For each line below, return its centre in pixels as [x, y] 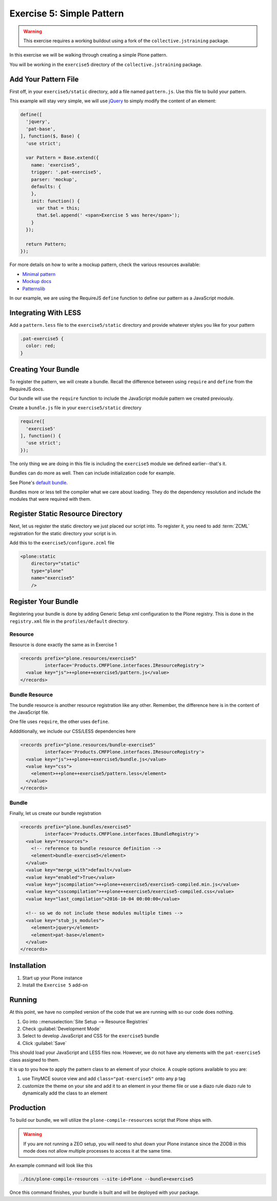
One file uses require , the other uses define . [60, 722]
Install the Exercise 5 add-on [55, 985]
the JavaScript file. [29, 712]
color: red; [41, 346]
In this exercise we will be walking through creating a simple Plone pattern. [88, 55]
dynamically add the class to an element [65, 1093]
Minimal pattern [39, 274]
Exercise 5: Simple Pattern [67, 13]
